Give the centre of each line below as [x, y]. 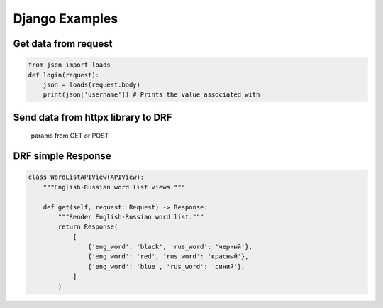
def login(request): [63, 75]
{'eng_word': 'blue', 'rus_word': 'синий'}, [166, 266]
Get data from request [63, 44]
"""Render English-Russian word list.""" [131, 217]
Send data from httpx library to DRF [93, 117]
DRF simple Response [62, 156]
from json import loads [70, 65]
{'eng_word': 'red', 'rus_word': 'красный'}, [168, 257]
